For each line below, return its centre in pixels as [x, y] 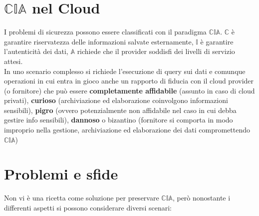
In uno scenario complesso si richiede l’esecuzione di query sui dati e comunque [125, 71]
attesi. [13, 61]
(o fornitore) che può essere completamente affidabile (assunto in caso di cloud [129, 90]
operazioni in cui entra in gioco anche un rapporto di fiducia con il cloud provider [129, 81]
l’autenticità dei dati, [36, 51]
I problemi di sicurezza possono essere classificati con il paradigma [105, 32]
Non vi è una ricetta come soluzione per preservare [82, 198]
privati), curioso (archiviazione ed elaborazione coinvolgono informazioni [116, 100]
